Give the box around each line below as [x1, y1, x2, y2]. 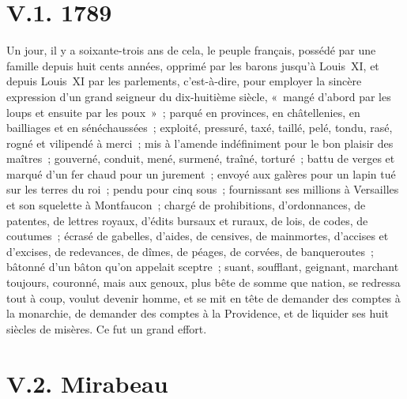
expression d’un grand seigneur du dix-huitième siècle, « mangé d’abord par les [6, 88, 391, 104]
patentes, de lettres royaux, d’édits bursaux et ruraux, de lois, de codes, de [6, 212, 368, 228]
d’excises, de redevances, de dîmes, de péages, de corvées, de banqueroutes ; [6, 243, 374, 259]
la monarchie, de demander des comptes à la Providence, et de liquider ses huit [6, 305, 390, 322]
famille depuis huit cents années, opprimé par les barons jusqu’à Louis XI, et [6, 57, 379, 73]
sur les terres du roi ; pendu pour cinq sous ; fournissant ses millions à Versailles [6, 181, 399, 198]
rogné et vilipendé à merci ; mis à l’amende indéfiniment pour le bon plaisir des [6, 134, 394, 151]
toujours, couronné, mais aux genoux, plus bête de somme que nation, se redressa [6, 274, 401, 291]
